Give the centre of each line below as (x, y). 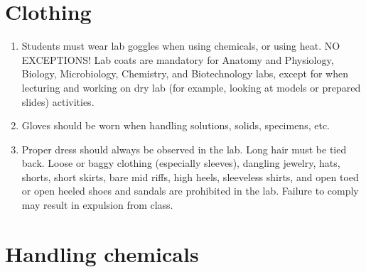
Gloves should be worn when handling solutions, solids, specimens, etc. (176, 125)
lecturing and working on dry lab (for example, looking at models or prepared (191, 87)
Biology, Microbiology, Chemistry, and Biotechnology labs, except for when (185, 74)
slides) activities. (58, 101)
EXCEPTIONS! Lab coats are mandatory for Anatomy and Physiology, (178, 59)
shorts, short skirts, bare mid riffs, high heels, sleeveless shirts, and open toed (190, 176)
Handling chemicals (102, 253)
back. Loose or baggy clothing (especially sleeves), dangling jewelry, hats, (181, 163)
